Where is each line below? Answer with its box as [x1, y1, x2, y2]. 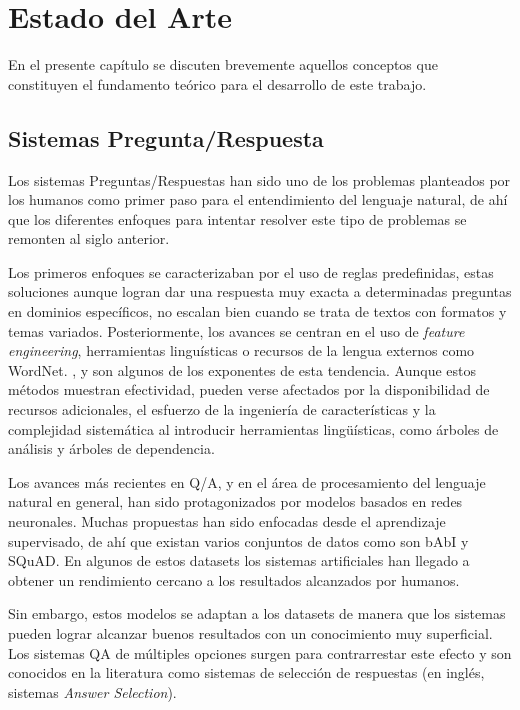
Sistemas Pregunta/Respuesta [8, 122, 324, 153]
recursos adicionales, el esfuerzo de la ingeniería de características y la [8, 399, 436, 420]
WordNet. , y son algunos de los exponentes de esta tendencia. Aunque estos [8, 359, 477, 380]
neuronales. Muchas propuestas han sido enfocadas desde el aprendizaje [8, 511, 446, 532]
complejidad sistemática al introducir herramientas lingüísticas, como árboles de [8, 418, 499, 439]
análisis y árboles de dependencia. [8, 438, 215, 459]
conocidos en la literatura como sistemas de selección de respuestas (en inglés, [8, 662, 485, 683]
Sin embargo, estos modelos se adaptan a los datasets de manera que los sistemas [8, 603, 506, 624]
